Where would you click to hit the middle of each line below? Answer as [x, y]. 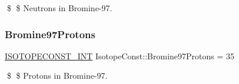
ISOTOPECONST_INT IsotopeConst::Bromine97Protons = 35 [120, 56]
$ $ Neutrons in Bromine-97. [59, 8]
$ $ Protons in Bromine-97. [57, 75]
